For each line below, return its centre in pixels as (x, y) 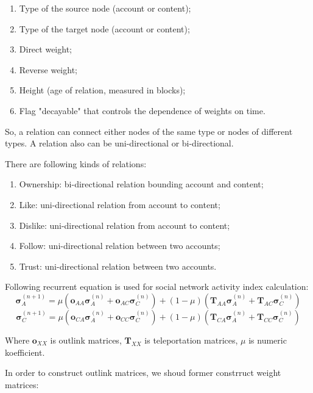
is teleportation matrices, (191, 340)
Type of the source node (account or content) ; (105, 8)
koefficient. (25, 352)
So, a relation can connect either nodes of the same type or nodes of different (149, 131)
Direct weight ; (45, 49)
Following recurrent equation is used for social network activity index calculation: (157, 287)
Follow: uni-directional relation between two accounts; (120, 246)
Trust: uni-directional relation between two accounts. (118, 266)
